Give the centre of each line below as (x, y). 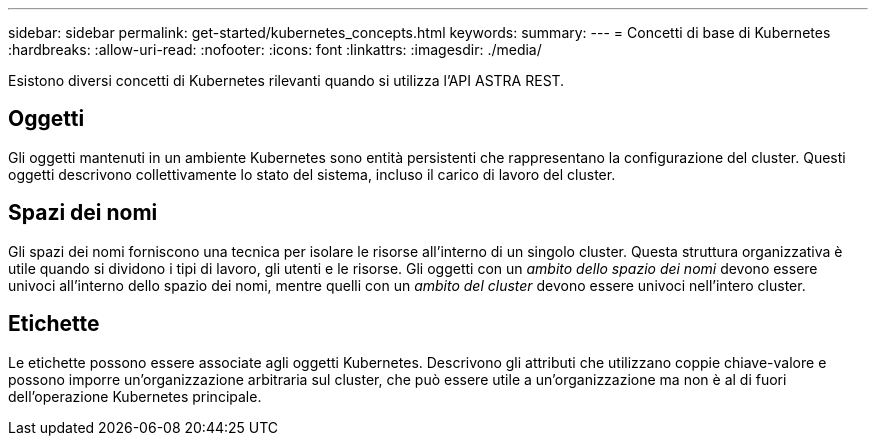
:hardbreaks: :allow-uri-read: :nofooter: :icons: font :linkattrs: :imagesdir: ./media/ (275, 49)
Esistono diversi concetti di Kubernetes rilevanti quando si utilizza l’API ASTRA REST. (286, 80)
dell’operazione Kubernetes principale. (135, 396)
